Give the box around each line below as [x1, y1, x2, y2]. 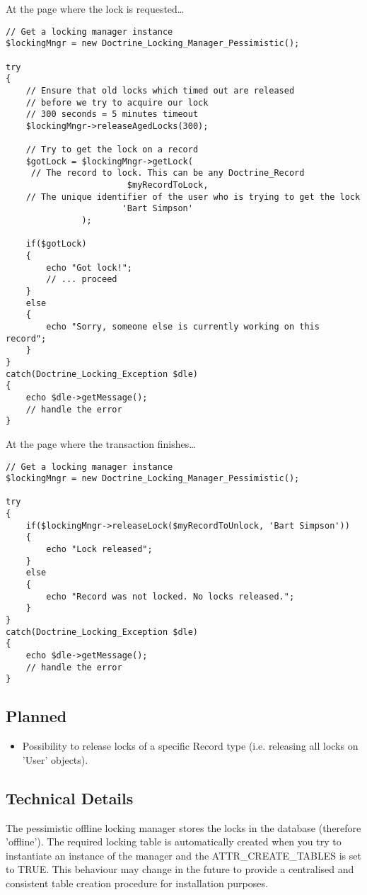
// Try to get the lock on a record [25, 145, 199, 155]
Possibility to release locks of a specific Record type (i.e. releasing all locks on [22, 738, 359, 753]
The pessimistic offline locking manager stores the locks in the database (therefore [6, 820, 361, 835]
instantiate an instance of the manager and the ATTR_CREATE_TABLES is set [6, 848, 361, 862]
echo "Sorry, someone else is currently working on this [46, 322, 320, 332]
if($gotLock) [25, 239, 87, 249]
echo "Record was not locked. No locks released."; [46, 591, 295, 602]
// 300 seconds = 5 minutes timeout [25, 109, 199, 120]
